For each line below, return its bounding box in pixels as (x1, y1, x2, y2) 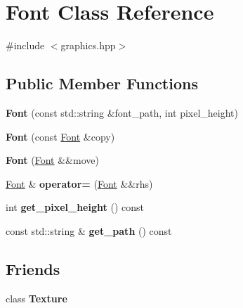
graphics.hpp (60, 38, 116, 53)
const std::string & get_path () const (6, 223, 172, 238)
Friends (6, 257, 60, 279)
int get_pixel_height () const (6, 200, 144, 214)
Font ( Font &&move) (6, 153, 99, 167)
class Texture (6, 290, 67, 305)
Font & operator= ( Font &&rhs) (6, 176, 153, 191)
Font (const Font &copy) (6, 129, 115, 143)
